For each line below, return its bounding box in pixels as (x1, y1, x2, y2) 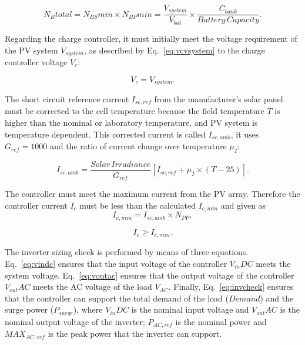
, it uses (230, 128, 259, 140)
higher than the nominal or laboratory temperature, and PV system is (5, 116, 258, 129)
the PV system (5, 43, 58, 56)
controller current (5, 199, 68, 212)
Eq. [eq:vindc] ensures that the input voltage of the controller (5, 257, 227, 269)
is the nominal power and (175, 315, 267, 327)
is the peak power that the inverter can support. (48, 327, 222, 340)
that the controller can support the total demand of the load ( (5, 292, 229, 304)
